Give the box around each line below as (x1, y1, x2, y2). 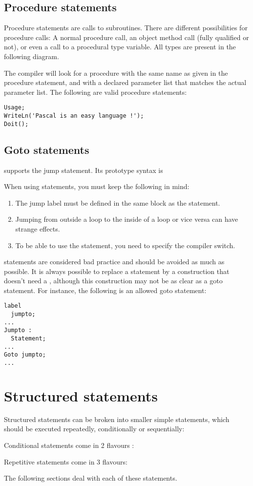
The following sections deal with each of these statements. (4, 473, 177, 483)
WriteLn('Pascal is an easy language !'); (4, 112, 144, 120)
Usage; (4, 104, 25, 111)
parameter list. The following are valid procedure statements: (4, 86, 187, 97)
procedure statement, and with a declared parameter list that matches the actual (4, 77, 247, 87)
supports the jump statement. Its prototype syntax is (4, 165, 163, 175)
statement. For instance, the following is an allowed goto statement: (4, 285, 207, 295)
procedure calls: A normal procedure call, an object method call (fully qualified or (4, 32, 249, 42)
